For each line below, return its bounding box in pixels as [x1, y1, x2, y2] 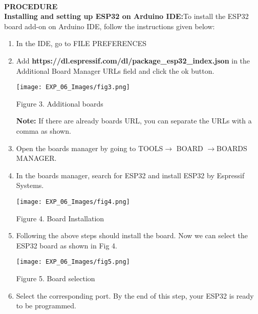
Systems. [16, 180, 44, 191]
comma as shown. [16, 125, 71, 136]
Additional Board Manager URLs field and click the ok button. [16, 65, 214, 76]
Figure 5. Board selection [16, 273, 95, 284]
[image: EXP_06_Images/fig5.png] [16, 258, 130, 266]
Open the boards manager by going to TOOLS [16, 142, 163, 153]
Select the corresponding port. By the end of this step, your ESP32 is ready [16, 290, 254, 301]
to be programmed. [16, 300, 76, 311]
